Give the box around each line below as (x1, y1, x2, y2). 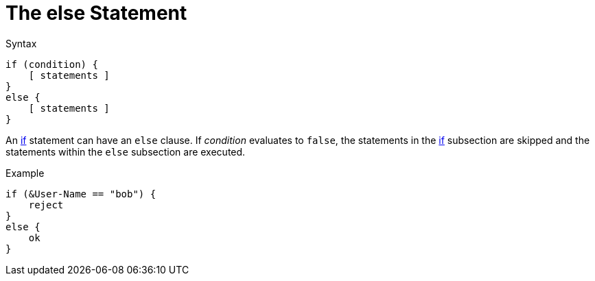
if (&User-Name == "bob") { (5, 188, 156, 199)
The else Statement (5, 1, 187, 25)
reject (28, 199, 64, 210)
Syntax (5, 37, 37, 49)
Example (5, 167, 45, 179)
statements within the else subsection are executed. (5, 145, 246, 158)
